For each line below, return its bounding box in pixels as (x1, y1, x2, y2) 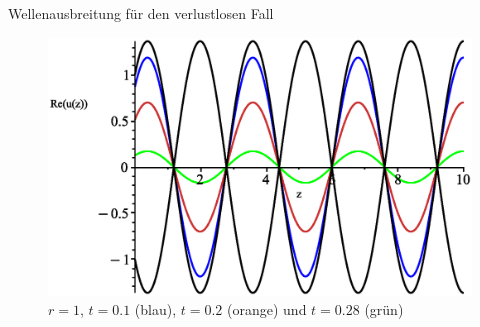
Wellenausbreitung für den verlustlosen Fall (8, 3, 274, 23)
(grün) (364, 299, 404, 320)
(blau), (134, 299, 177, 320)
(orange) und (227, 299, 307, 320)
